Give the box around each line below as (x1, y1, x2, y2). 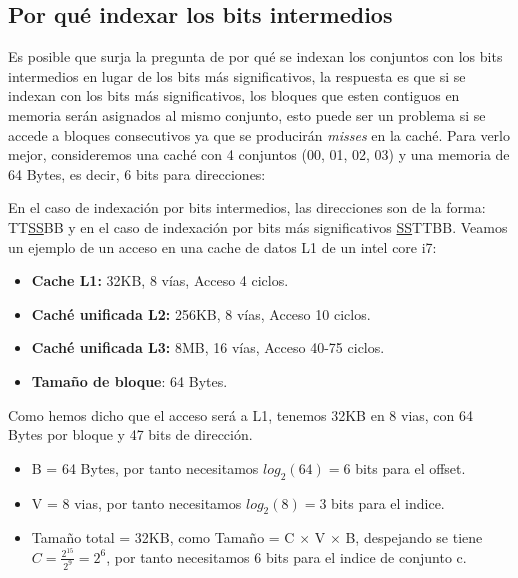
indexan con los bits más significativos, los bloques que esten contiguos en (8, 85, 460, 106)
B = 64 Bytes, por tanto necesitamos (31, 457, 259, 478)
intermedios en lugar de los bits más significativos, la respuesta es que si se (8, 65, 466, 86)
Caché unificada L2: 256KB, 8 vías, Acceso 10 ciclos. (31, 303, 371, 324)
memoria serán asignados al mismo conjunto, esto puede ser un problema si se (8, 104, 486, 125)
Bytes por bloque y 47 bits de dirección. (8, 424, 253, 445)
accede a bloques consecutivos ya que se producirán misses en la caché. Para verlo (8, 124, 510, 145)
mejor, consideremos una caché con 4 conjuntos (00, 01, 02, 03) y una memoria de (8, 144, 510, 165)
